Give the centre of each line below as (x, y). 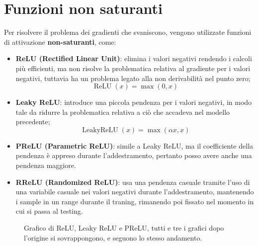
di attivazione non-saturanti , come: (60, 41)
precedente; (33, 122)
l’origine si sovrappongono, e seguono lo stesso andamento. (113, 237)
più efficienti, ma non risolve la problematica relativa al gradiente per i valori (133, 68)
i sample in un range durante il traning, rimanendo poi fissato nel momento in (135, 201)
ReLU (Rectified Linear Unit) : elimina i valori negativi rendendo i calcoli (134, 58)
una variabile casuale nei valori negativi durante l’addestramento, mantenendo (135, 192)
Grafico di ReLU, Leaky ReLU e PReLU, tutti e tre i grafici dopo (124, 228)
